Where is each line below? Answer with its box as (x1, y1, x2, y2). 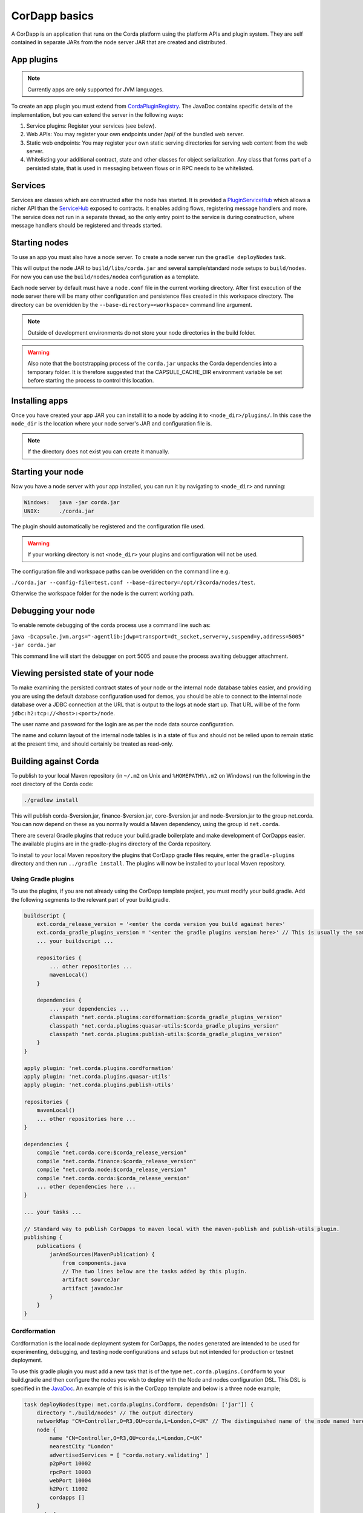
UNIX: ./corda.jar (24, 507, 95, 514)
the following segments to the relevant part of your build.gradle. (11, 896, 171, 903)
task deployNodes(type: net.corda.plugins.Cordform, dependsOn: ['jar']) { (24, 1401, 254, 1408)
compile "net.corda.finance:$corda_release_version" (36, 1158, 197, 1164)
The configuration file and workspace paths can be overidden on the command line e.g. (11, 568, 230, 575)
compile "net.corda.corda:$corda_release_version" (36, 1175, 190, 1181)
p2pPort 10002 (49, 1460, 91, 1467)
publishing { (24, 1234, 63, 1241)
